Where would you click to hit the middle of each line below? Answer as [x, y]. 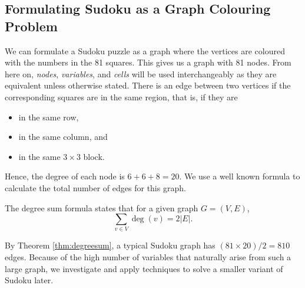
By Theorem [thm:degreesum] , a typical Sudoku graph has [110, 245]
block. [94, 156]
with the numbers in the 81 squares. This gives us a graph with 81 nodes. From [148, 62]
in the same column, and [63, 137]
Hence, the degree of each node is [65, 176]
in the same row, [49, 117]
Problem [31, 26]
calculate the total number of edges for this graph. [95, 187]
